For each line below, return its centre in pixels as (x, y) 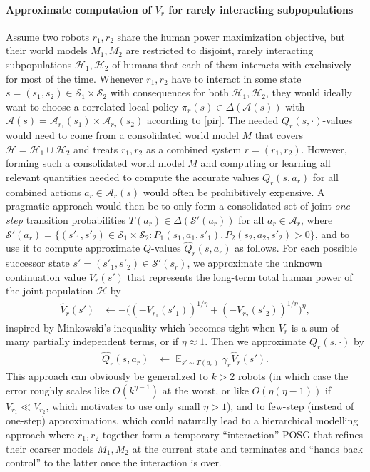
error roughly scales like (58, 390)
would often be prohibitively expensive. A (234, 191)
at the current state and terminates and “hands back (247, 448)
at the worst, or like (205, 390)
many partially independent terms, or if (92, 341)
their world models (47, 50)
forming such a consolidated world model (95, 163)
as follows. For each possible (296, 248)
